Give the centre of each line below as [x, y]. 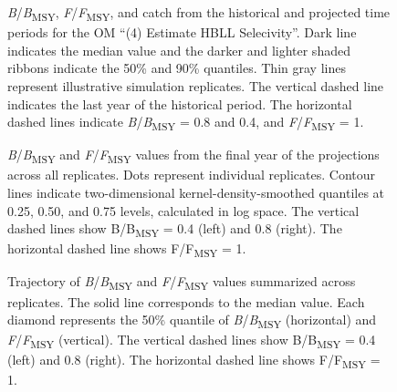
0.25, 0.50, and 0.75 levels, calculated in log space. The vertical [183, 210]
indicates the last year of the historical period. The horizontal [180, 103]
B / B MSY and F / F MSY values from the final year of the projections [193, 156]
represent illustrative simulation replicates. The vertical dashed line [196, 85]
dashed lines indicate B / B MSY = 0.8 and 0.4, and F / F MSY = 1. [186, 123]
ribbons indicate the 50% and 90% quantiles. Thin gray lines [177, 68]
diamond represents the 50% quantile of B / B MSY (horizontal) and [192, 320]
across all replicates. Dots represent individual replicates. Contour [192, 175]
